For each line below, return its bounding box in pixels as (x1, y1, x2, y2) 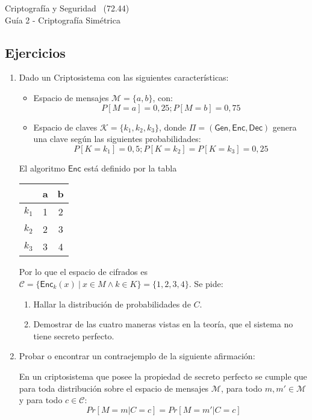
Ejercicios (5, 43, 66, 61)
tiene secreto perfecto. (33, 329, 114, 342)
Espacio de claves (33, 120, 98, 133)
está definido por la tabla (84, 161, 177, 174)
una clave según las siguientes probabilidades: (33, 132, 201, 145)
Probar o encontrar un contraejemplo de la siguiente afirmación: (19, 350, 255, 362)
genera (272, 120, 297, 133)
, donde (158, 120, 187, 133)
